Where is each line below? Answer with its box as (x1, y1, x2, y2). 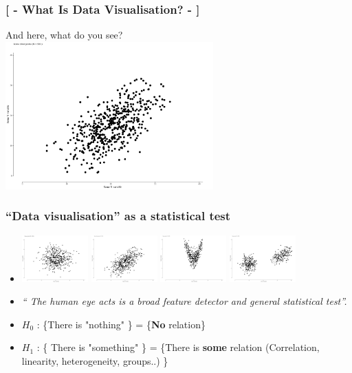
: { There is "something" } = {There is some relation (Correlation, (36, 340, 320, 354)
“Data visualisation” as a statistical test (5, 207, 231, 224)
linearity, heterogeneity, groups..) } (21, 353, 168, 367)
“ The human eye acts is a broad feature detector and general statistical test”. (21, 294, 347, 308)
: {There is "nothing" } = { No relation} (36, 317, 206, 331)
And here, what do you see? (5, 28, 123, 42)
